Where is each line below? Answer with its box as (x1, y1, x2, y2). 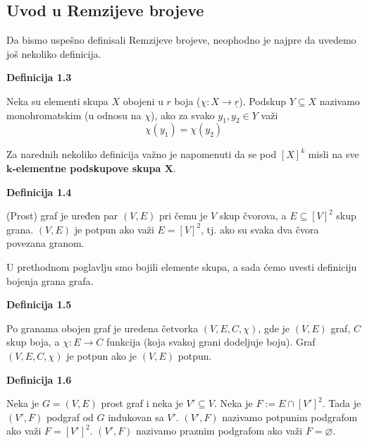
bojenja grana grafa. (6, 273, 94, 288)
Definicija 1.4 (6, 184, 72, 199)
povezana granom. (6, 236, 85, 250)
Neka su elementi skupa (6, 93, 108, 108)
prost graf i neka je (101, 396, 183, 411)
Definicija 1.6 (6, 372, 72, 387)
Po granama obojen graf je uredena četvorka (6, 320, 199, 335)
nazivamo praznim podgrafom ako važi (136, 423, 303, 438)
